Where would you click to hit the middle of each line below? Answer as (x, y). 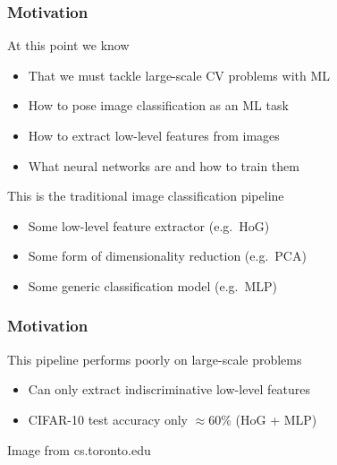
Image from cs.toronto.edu (79, 449)
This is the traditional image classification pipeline (146, 196)
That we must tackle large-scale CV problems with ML (179, 75)
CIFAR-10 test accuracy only (108, 419)
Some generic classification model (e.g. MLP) (153, 285)
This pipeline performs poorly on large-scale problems (155, 359)
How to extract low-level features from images (154, 135)
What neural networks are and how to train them (164, 165)
